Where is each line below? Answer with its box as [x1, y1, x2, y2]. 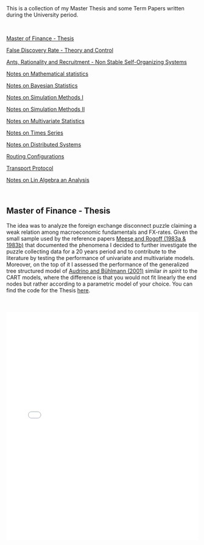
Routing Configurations [6, 153, 65, 160]
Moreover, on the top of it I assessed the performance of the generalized [6, 261, 189, 268]
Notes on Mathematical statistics [6, 70, 89, 77]
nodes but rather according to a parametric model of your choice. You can [6, 280, 193, 287]
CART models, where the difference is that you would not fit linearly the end [6, 273, 197, 281]
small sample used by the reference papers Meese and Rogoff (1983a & [6, 234, 186, 242]
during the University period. [6, 11, 79, 18]
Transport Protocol [6, 164, 54, 172]
